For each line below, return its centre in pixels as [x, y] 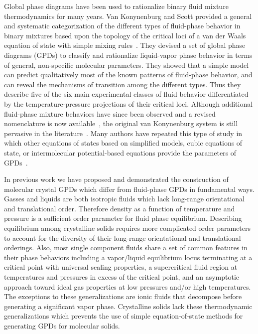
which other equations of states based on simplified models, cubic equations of [123, 143]
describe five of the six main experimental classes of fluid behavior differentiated [126, 94]
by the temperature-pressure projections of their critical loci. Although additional [129, 103]
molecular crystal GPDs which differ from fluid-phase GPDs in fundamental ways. [129, 189]
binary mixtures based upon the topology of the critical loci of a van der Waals [125, 35]
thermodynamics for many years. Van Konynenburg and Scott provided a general [128, 16]
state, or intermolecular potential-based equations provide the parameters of [120, 152]
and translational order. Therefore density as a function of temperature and [120, 208]
